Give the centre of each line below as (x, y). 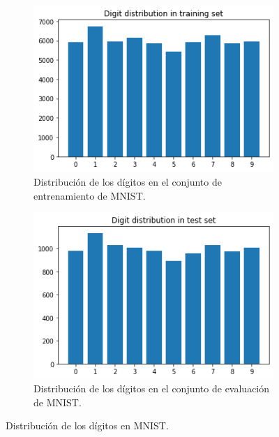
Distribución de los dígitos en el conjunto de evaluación (152, 388)
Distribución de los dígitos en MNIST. (87, 425)
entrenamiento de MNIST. (90, 195)
